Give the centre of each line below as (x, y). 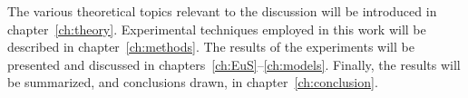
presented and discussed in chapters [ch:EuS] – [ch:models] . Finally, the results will (234, 64)
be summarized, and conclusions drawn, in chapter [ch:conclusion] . (193, 82)
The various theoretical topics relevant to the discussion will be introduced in (222, 11)
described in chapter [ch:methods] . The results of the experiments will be (211, 47)
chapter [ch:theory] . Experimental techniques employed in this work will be (217, 29)
